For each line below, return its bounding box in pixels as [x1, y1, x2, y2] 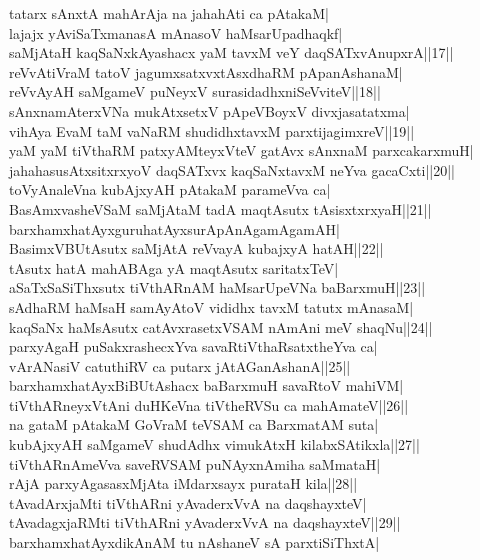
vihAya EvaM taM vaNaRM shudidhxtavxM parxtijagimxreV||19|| [9, 120, 415, 141]
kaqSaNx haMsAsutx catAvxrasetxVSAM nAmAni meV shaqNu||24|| [9, 316, 433, 337]
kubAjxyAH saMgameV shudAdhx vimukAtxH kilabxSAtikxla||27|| [9, 434, 420, 455]
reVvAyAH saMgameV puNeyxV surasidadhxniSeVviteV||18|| [9, 81, 381, 102]
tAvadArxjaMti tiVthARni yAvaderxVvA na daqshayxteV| [9, 492, 367, 513]
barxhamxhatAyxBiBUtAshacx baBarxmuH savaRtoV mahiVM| [9, 375, 404, 396]
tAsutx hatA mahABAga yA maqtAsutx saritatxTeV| [9, 257, 339, 278]
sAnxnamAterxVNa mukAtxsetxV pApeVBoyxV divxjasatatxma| [9, 100, 410, 121]
